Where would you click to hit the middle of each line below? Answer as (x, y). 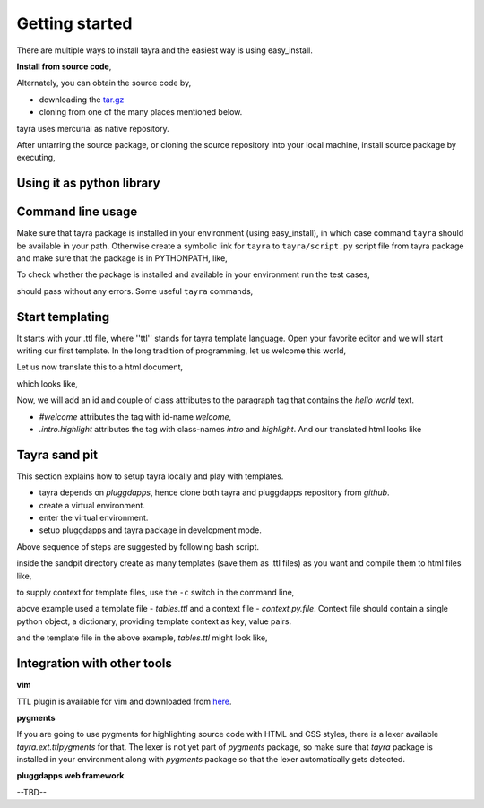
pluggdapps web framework (70, 776)
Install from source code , (64, 66)
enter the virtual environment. (94, 518)
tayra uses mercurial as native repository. (93, 128)
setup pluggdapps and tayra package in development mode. (150, 530)
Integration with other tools (94, 664)
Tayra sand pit (57, 454)
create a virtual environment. (92, 505)
